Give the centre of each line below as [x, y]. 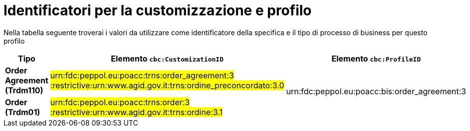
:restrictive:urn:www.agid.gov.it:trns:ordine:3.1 [136, 112]
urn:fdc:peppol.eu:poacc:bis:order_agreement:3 [376, 91]
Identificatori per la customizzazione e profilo [158, 10]
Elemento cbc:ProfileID [376, 58]
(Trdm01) [23, 112]
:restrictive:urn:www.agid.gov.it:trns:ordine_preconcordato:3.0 [167, 85]
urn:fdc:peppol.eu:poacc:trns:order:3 [120, 102]
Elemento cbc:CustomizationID [167, 58]
